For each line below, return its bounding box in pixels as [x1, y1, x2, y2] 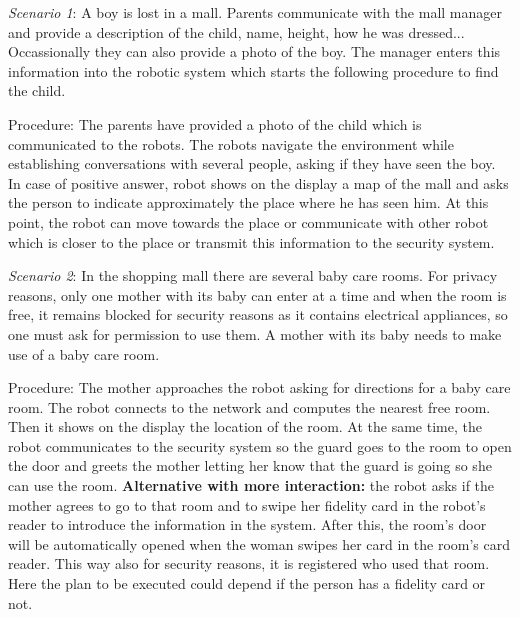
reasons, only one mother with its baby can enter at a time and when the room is [8, 284, 507, 305]
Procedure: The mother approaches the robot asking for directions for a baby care [8, 377, 511, 398]
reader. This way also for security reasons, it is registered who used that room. [8, 553, 490, 574]
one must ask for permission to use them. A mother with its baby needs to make [8, 323, 502, 344]
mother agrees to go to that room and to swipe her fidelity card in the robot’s [8, 494, 486, 515]
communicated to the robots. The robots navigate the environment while [8, 133, 454, 154]
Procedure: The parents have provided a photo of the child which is [8, 113, 422, 134]
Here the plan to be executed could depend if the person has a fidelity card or [8, 573, 486, 594]
